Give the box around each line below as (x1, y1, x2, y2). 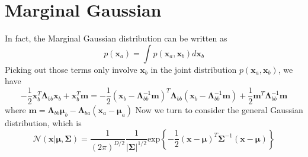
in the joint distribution (150, 63, 237, 75)
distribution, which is (5, 116, 82, 129)
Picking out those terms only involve (5, 63, 137, 75)
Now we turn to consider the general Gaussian (135, 103, 303, 116)
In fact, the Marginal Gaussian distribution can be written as (5, 32, 227, 44)
